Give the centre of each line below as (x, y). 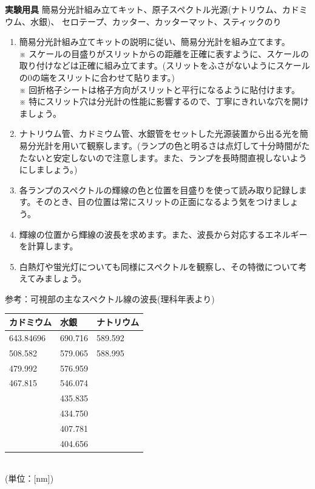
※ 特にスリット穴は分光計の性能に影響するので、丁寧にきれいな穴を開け (164, 101)
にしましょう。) (48, 169)
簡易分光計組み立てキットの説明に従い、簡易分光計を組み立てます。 (154, 42)
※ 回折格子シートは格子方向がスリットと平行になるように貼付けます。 (159, 89)
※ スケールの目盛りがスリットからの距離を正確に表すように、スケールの (164, 53)
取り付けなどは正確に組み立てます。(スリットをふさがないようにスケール (164, 65)
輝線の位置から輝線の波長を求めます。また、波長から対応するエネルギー (163, 234)
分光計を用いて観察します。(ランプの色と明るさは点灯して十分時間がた (169, 145)
